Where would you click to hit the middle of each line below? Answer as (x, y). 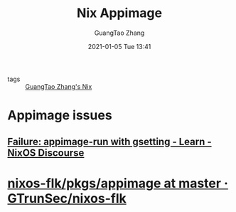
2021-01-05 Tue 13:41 (119, 46)
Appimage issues (60, 116)
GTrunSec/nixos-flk (67, 198)
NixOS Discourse (46, 153)
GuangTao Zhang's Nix (59, 86)
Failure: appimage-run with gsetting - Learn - (109, 141)
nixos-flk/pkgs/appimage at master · (118, 183)
